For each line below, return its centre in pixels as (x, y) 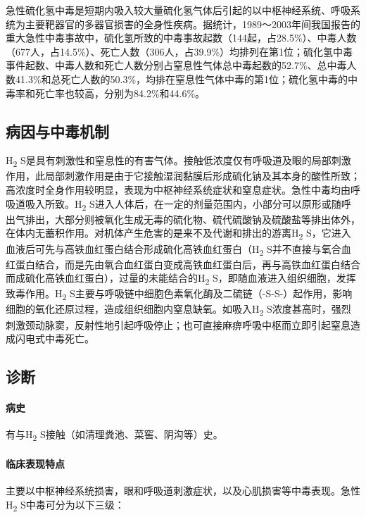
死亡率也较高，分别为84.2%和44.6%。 (120, 93)
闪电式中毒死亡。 (55, 338)
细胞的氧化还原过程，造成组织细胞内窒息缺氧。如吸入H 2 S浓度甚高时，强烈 (178, 310)
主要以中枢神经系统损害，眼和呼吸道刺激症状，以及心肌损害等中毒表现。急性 (183, 491)
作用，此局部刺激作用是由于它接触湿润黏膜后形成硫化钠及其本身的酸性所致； (183, 176)
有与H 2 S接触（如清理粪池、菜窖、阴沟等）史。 (114, 435)
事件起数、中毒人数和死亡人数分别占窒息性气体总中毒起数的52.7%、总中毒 (176, 65)
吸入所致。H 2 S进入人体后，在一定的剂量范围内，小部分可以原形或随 (183, 204)
